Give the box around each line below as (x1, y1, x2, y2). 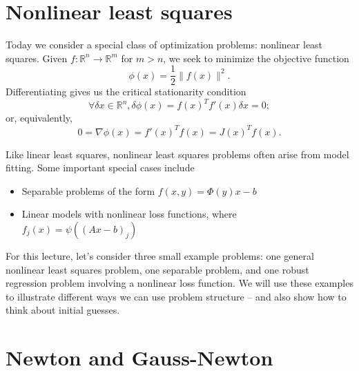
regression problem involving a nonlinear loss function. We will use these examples (6, 276, 353, 290)
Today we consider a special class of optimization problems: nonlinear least (6, 37, 323, 52)
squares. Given (6, 50, 68, 65)
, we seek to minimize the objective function (163, 50, 349, 65)
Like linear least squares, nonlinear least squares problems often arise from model (6, 146, 349, 161)
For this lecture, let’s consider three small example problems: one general (6, 248, 314, 263)
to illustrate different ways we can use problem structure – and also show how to (6, 289, 347, 303)
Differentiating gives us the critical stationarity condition (6, 84, 246, 99)
